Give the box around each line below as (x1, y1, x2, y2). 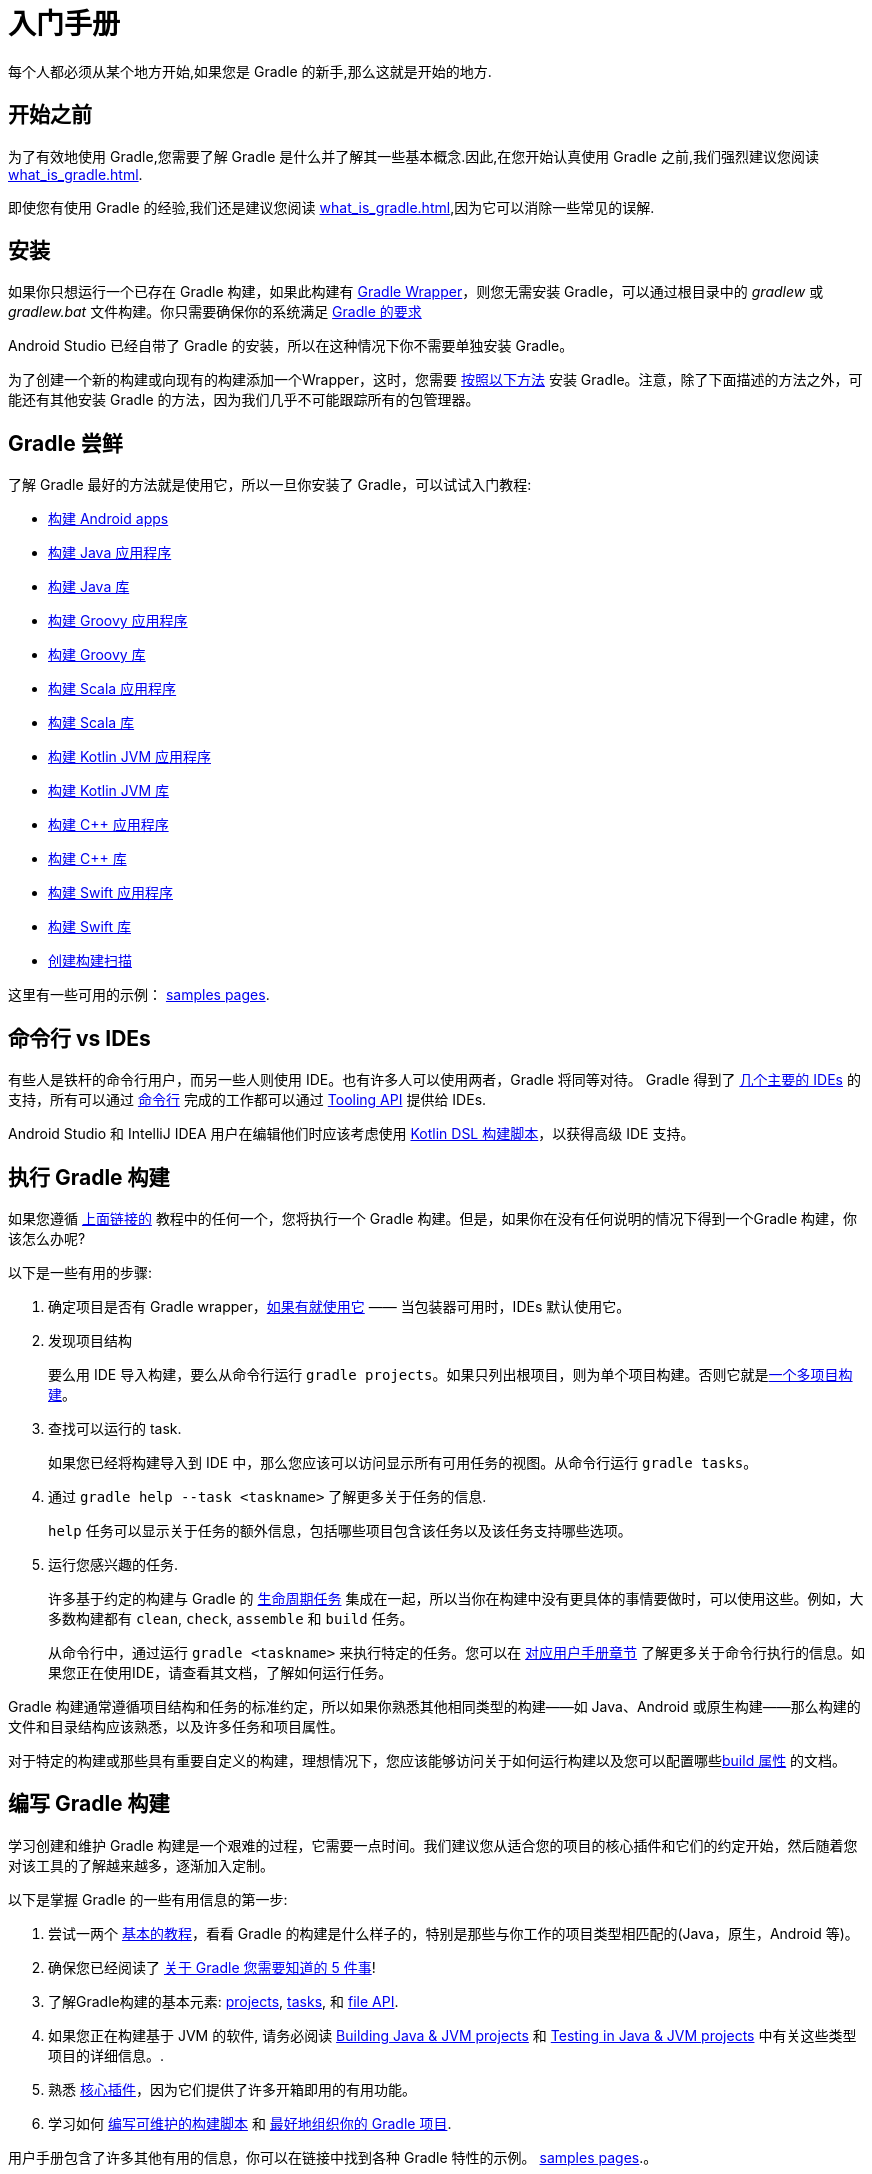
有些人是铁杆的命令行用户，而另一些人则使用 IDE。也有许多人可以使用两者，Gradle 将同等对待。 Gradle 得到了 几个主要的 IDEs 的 (8, 1071, 861, 1089)
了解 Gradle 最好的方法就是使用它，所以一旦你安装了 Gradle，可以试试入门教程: (8, 476, 532, 494)
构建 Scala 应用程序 (48, 680, 177, 698)
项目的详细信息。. (48, 2046, 165, 2064)
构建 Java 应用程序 (48, 544, 172, 562)
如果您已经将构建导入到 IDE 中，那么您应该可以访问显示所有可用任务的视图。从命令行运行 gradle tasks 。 (48, 1453, 758, 1471)
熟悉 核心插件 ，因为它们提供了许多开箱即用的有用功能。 (48, 2080, 416, 2098)
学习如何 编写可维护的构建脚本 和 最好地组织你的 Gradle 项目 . (48, 2114, 452, 2132)
